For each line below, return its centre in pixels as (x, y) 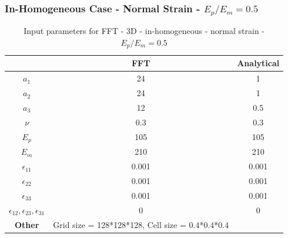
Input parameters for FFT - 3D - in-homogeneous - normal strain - (144, 31)
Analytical (258, 63)
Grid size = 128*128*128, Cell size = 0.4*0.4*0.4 (141, 224)
